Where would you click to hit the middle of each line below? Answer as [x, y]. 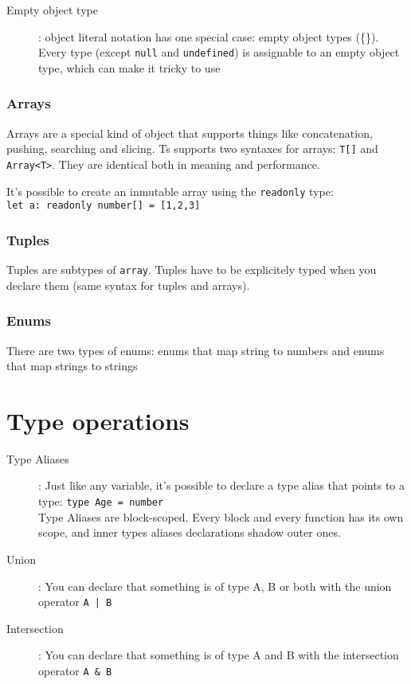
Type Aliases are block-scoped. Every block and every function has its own [221, 516]
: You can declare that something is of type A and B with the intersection [219, 655]
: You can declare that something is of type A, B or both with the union [215, 586]
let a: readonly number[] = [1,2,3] [104, 206]
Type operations [98, 420]
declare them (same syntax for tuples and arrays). [128, 285]
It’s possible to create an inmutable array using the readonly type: [170, 191]
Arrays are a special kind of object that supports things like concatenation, [190, 133]
